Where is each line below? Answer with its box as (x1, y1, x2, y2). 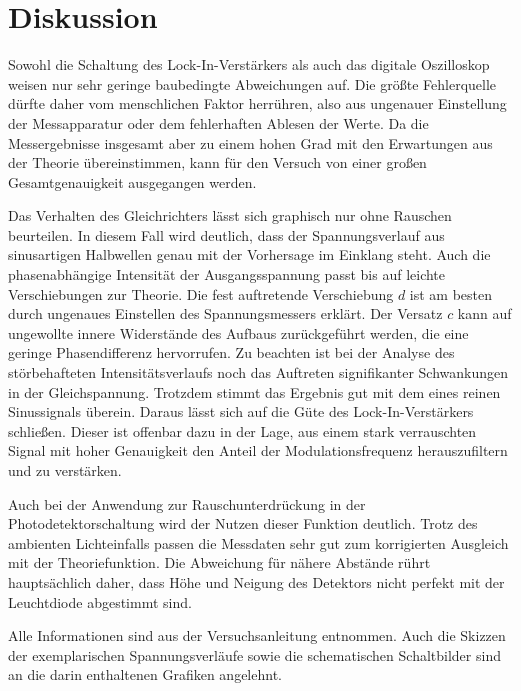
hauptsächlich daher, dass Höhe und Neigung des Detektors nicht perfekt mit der (8, 571, 505, 592)
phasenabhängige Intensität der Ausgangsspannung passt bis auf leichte (8, 264, 446, 285)
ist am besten (409, 283, 493, 304)
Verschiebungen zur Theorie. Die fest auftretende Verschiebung (8, 283, 394, 304)
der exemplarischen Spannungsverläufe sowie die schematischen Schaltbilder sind (8, 644, 501, 665)
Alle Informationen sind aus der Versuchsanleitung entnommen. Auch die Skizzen (8, 625, 506, 646)
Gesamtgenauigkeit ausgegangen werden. (8, 171, 257, 192)
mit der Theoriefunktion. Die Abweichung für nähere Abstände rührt (8, 552, 431, 573)
